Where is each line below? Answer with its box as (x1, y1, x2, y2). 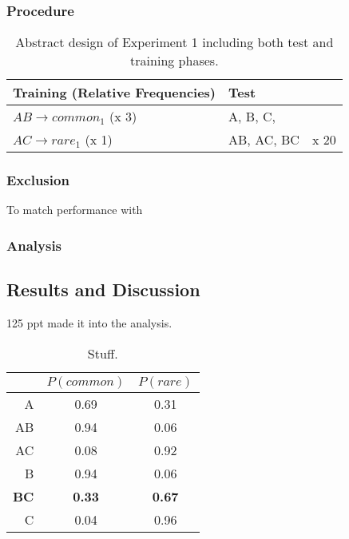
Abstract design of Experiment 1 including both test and (15, 33, 334, 52)
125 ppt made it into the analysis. (6, 315, 173, 331)
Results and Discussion (6, 277, 200, 302)
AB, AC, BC (228, 130, 299, 149)
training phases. (130, 51, 219, 70)
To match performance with (6, 201, 143, 218)
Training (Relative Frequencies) (13, 83, 216, 102)
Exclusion (6, 170, 69, 190)
